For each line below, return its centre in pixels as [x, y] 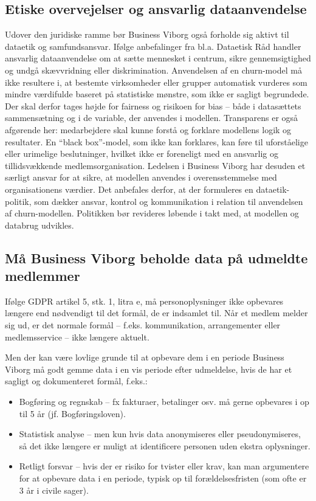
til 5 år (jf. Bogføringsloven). [72, 413]
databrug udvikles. [39, 225]
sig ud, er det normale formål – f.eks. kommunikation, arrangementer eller [143, 325]
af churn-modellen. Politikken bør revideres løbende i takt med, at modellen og [152, 213]
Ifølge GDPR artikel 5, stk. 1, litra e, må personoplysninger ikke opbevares [144, 301]
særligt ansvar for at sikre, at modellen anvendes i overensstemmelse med [141, 177]
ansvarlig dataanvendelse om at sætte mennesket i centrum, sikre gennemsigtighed [158, 58]
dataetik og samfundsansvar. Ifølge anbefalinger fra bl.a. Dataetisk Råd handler [153, 46]
